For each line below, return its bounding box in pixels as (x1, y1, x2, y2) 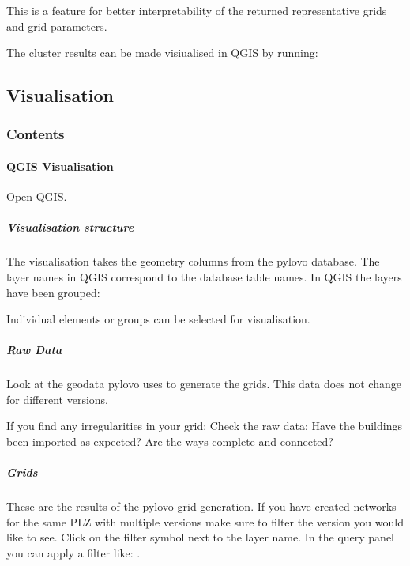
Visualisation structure (6, 219, 134, 236)
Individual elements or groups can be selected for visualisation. (6, 311, 310, 327)
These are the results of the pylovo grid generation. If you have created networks (6, 498, 397, 515)
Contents (6, 124, 65, 144)
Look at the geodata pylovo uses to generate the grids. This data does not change (6, 375, 401, 392)
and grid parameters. (6, 17, 107, 34)
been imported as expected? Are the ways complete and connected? (6, 433, 333, 450)
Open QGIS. (6, 188, 67, 205)
